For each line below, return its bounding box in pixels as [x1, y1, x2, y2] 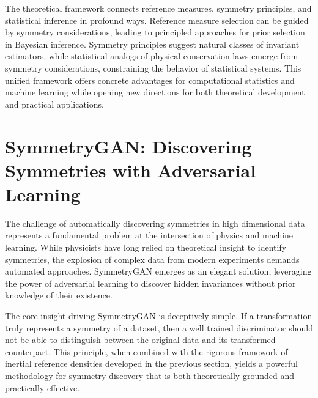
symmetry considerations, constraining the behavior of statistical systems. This [5, 61, 301, 74]
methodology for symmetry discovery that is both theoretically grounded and [5, 369, 294, 381]
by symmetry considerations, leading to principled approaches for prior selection [5, 26, 305, 39]
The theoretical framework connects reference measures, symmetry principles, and [5, 2, 312, 14]
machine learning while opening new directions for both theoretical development [5, 86, 305, 98]
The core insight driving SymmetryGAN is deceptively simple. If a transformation [5, 309, 312, 322]
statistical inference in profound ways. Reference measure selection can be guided [5, 13, 309, 26]
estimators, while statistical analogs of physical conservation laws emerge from [5, 50, 298, 62]
